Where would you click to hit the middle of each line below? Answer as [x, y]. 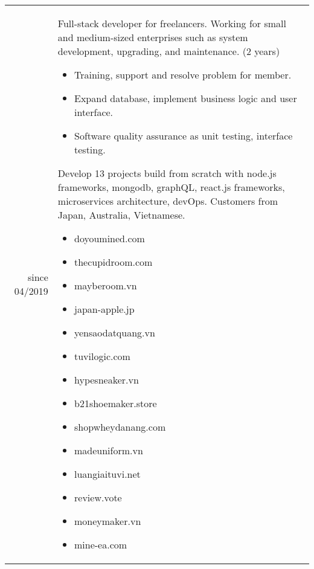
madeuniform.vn [109, 450]
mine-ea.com [101, 545]
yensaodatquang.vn [115, 333]
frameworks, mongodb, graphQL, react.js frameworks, [171, 187]
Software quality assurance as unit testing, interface [184, 136]
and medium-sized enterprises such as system [153, 37]
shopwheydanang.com [120, 427]
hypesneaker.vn [107, 380]
